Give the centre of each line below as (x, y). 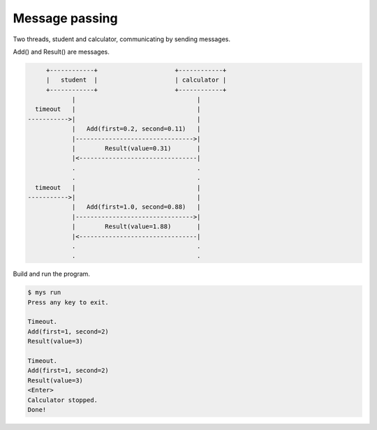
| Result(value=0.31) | (136, 149)
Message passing (65, 18)
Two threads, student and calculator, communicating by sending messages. (121, 39)
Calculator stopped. (62, 400)
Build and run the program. (52, 274)
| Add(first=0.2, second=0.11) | (136, 129)
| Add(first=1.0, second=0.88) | (136, 207)
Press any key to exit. (68, 302)
